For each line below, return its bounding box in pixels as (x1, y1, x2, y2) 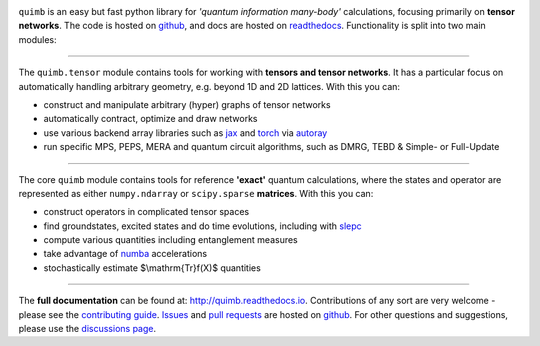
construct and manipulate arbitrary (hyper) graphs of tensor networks (43, 98, 331, 110)
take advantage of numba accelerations (43, 248, 208, 260)
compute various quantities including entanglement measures (43, 234, 299, 246)
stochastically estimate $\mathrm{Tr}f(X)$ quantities (43, 261, 262, 274)
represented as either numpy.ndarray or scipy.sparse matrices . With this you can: (18, 187, 374, 199)
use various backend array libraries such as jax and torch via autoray (43, 126, 328, 139)
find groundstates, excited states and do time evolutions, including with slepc (43, 220, 362, 232)
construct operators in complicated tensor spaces (43, 206, 250, 218)
